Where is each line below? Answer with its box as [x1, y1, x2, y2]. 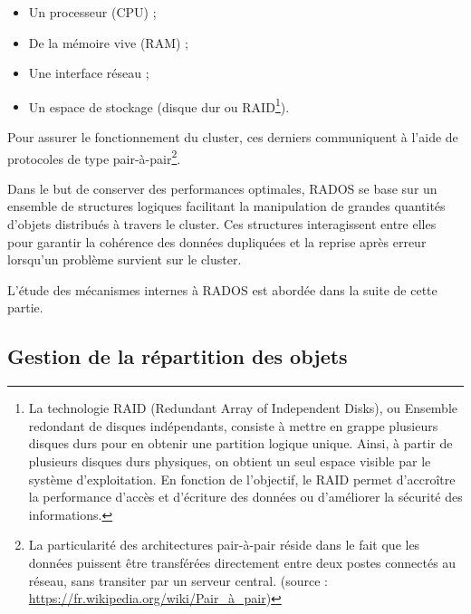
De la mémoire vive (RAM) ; [28, 33, 188, 52]
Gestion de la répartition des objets [7, 342, 348, 370]
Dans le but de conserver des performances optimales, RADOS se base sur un [7, 178, 437, 197]
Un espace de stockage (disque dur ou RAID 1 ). [28, 94, 290, 116]
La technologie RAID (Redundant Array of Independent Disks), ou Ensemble [28, 398, 458, 417]
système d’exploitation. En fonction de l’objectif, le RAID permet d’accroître [28, 469, 456, 488]
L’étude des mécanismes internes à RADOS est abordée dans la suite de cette [7, 280, 437, 299]
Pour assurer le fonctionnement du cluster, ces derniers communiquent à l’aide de [7, 128, 458, 147]
